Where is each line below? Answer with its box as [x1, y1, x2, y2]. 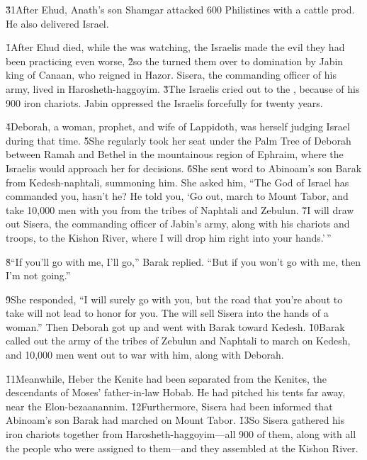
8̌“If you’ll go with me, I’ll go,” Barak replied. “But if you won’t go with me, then [6, 254, 361, 269]
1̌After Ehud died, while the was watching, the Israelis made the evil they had [6, 40, 345, 55]
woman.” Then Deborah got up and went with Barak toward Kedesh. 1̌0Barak [6, 319, 345, 334]
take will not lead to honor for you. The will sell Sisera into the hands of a [6, 305, 329, 320]
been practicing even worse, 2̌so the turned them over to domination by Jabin [6, 53, 344, 68]
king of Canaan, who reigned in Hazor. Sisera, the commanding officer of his [6, 67, 337, 82]
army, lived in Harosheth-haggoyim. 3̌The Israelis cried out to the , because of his [6, 81, 360, 96]
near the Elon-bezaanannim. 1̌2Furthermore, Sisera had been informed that [6, 398, 333, 413]
